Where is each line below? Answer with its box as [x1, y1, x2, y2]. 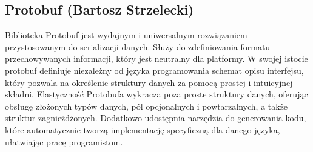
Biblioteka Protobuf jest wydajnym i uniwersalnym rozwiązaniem [5, 28, 247, 41]
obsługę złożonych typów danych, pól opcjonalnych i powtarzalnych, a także [5, 99, 288, 112]
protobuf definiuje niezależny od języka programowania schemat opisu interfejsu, [5, 64, 304, 76]
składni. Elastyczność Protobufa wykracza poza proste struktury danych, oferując [5, 88, 308, 101]
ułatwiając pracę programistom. [5, 135, 123, 148]
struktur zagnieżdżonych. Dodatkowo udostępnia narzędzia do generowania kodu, [5, 111, 306, 124]
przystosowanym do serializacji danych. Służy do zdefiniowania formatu [5, 40, 271, 53]
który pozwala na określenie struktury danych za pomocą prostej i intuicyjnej [5, 76, 293, 88]
